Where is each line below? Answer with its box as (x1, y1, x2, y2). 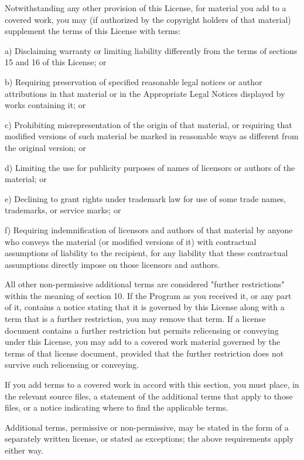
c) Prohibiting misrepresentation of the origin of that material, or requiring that (5, 118, 292, 130)
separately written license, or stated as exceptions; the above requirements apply (5, 432, 294, 445)
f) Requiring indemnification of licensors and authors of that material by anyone (5, 223, 293, 236)
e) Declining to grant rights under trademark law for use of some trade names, (5, 192, 286, 204)
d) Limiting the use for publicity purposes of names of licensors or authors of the (5, 161, 295, 173)
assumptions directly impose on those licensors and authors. (5, 258, 220, 270)
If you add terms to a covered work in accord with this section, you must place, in (5, 378, 299, 391)
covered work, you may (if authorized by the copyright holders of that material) (5, 13, 291, 25)
